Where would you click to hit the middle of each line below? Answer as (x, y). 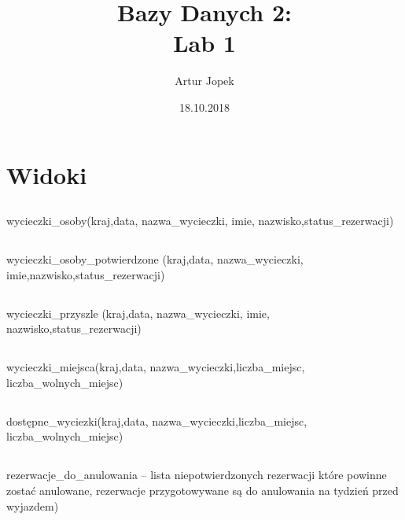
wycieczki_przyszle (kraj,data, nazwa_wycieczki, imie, (138, 313)
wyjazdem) (33, 505)
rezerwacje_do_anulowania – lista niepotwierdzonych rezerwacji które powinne (197, 475)
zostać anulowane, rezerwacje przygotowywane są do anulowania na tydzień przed (202, 490)
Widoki (47, 174)
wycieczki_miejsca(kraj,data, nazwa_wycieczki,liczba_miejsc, (156, 367)
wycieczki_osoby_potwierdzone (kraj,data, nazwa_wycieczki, (155, 259)
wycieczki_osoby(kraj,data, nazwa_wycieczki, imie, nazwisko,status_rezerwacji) (200, 221)
